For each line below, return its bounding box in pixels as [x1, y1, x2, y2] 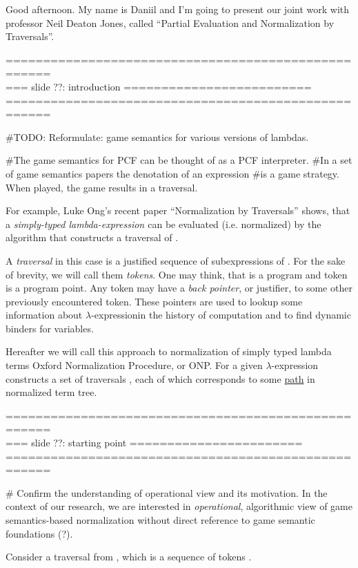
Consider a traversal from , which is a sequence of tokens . [6, 549, 252, 564]
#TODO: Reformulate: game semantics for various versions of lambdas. [6, 129, 309, 144]
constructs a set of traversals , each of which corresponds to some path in [6, 371, 315, 386]
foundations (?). [6, 526, 73, 540]
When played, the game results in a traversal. [6, 180, 198, 194]
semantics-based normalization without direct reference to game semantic [6, 513, 315, 527]
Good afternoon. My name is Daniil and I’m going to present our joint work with [6, 2, 350, 16]
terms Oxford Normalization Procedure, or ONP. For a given [6, 358, 263, 372]
